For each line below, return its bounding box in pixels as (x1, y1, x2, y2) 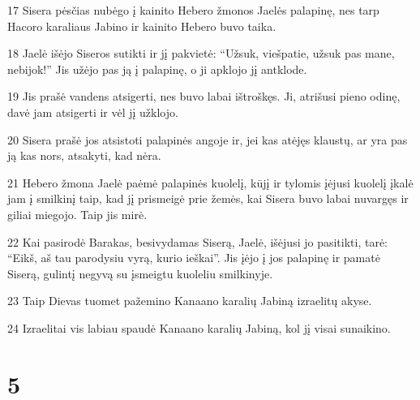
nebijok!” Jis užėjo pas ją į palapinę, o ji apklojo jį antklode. (7, 60, 307, 77)
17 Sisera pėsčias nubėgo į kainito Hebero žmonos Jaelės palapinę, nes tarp (7, 2, 379, 18)
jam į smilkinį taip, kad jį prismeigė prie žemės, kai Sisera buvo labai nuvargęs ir (7, 190, 409, 207)
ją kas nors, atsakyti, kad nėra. (7, 147, 161, 164)
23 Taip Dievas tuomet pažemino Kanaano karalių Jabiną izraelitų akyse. (7, 292, 372, 309)
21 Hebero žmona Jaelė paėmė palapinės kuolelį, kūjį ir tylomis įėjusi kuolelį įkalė (7, 174, 414, 191)
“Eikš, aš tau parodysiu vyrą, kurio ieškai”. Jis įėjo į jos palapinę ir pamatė (7, 249, 380, 266)
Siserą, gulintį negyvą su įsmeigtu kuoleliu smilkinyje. (7, 265, 273, 282)
